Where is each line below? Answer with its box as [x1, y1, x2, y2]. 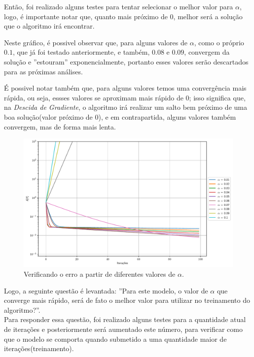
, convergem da [184, 47, 230, 57]
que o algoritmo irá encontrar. [4, 21, 95, 31]
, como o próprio [194, 37, 244, 47]
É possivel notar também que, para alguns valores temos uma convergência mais [4, 83, 247, 93]
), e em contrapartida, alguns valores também [98, 111, 236, 122]
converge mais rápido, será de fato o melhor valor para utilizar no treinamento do [4, 295, 251, 305]
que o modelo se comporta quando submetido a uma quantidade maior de [4, 333, 227, 344]
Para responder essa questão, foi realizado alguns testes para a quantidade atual [4, 314, 246, 325]
